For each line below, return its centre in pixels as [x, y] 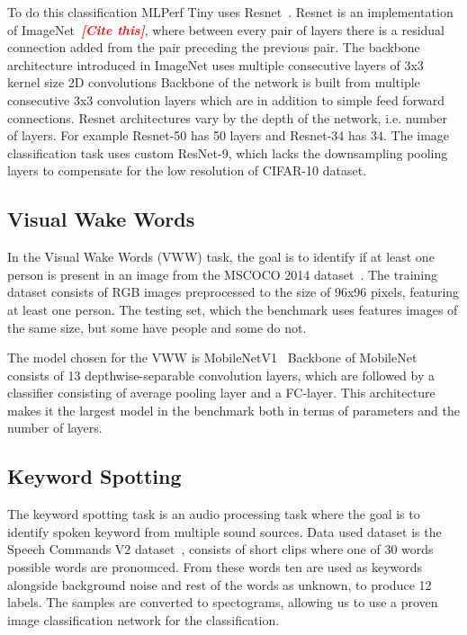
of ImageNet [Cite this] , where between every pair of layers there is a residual [226, 29]
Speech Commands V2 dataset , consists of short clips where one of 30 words [220, 549]
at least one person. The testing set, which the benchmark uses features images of [233, 309]
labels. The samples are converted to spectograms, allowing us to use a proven [223, 602]
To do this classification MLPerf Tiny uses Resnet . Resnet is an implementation [230, 12]
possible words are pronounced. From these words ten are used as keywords [215, 567]
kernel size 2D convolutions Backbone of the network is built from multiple [214, 82]
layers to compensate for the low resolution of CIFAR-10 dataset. [187, 170]
